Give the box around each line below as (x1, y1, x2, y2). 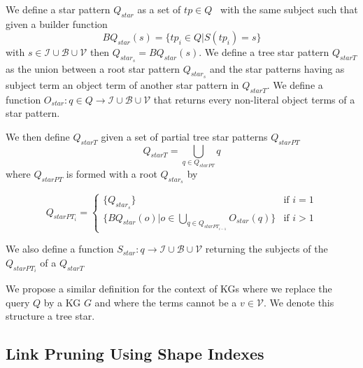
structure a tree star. (6, 309, 95, 323)
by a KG (43, 295, 81, 309)
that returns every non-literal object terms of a (153, 92, 355, 106)
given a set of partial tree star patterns (101, 129, 268, 143)
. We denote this (263, 295, 334, 309)
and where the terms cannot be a (94, 295, 237, 309)
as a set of (137, 2, 181, 16)
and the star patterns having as (209, 61, 345, 76)
